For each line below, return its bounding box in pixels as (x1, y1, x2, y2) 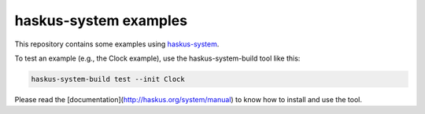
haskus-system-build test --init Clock (31, 75, 185, 83)
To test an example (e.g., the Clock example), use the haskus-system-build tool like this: (14, 53, 301, 63)
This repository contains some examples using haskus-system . (14, 39, 220, 49)
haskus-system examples (14, 12, 188, 29)
